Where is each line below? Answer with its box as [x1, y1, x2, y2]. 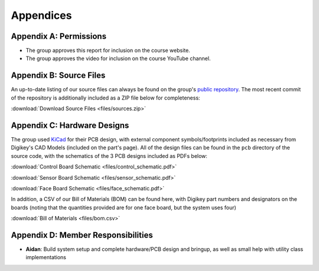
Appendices [11, 9, 72, 22]
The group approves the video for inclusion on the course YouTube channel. [25, 55, 211, 62]
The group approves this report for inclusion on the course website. [25, 47, 190, 54]
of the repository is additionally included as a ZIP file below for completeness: [11, 94, 200, 101]
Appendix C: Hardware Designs [11, 120, 129, 130]
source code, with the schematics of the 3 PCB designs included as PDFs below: [11, 152, 208, 159]
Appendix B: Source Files [11, 71, 106, 81]
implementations [25, 254, 67, 261]
